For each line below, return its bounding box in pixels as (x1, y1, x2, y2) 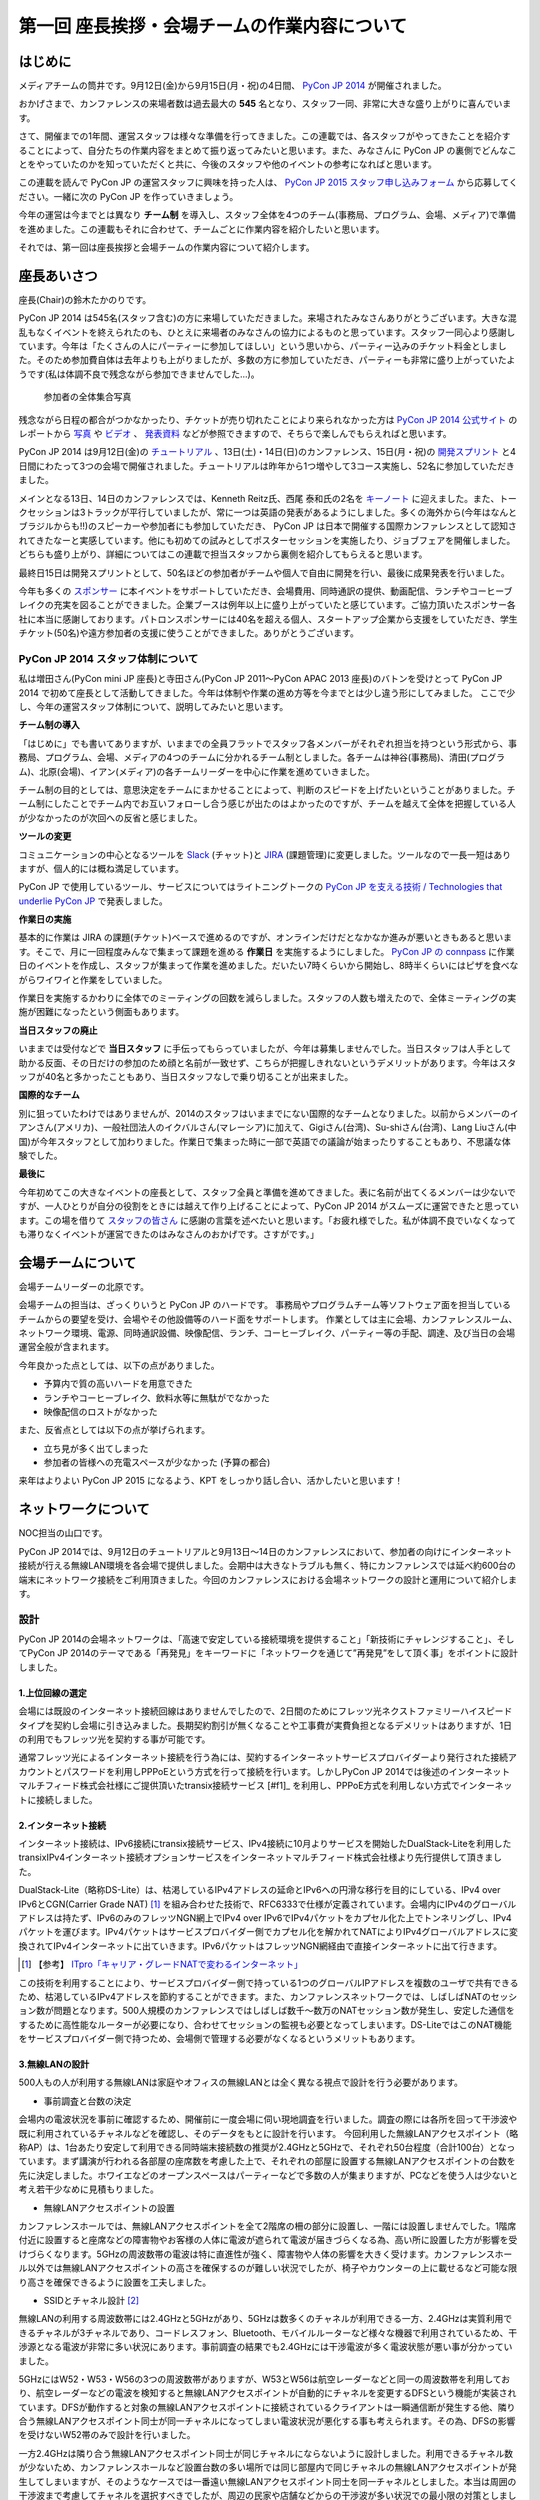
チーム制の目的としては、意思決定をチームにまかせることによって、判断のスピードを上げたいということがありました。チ (18, 783, 516, 795)
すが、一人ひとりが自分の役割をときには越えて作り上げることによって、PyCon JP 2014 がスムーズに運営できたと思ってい (18, 1200, 519, 1212)
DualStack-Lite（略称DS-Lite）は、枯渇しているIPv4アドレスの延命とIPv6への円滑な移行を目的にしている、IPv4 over (18, 1884, 501, 1896)
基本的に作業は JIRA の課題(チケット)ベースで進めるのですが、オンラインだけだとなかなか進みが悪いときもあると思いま (18, 931, 513, 944)
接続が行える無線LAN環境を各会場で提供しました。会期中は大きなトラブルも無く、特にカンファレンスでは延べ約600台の (18, 1560, 517, 1572)
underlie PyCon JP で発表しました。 (18, 895, 169, 907)
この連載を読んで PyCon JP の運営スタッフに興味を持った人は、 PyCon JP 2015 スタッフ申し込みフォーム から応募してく (18, 176, 519, 189)
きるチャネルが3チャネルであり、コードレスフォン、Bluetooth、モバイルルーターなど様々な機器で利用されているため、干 (18, 2326, 518, 2339)
